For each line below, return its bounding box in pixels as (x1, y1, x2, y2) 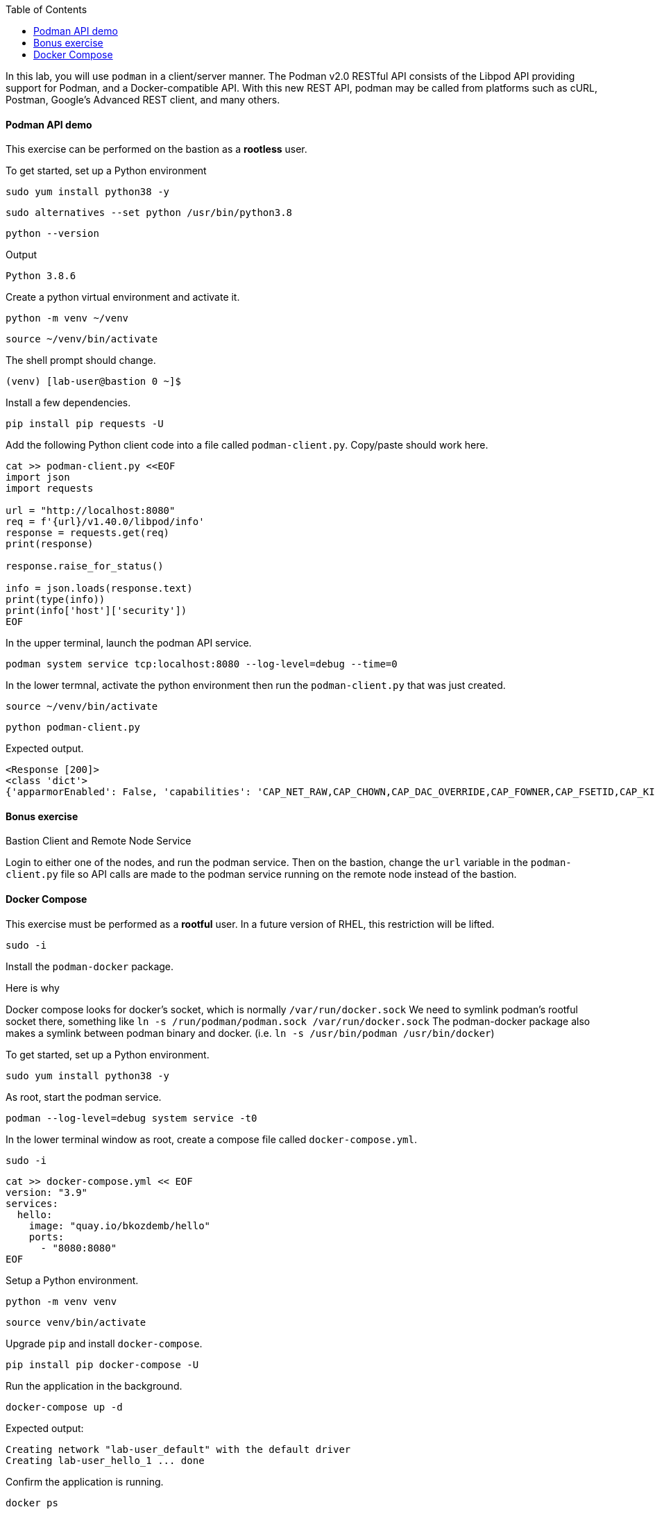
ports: (28, 1231, 65, 1242)
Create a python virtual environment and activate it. (6, 291, 240, 303)
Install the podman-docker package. (6, 960, 174, 972)
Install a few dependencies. (6, 397, 131, 409)
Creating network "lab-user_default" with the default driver (6, 1443, 351, 1455)
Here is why (6, 981, 60, 994)
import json (6, 472, 70, 483)
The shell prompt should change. (6, 354, 156, 367)
